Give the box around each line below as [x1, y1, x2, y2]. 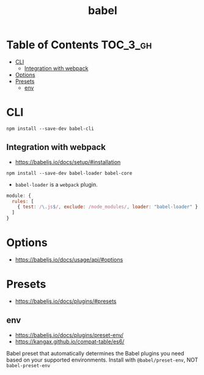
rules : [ [12, 198, 34, 204]
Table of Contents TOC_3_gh [6, 38, 152, 52]
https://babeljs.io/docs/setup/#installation [15, 158, 121, 165]
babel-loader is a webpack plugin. [15, 180, 98, 188]
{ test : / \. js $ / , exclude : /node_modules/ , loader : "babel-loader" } [17, 204, 199, 210]
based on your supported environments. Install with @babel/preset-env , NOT [6, 356, 199, 363]
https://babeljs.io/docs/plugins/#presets [15, 297, 117, 305]
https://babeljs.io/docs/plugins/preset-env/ [15, 331, 124, 338]
